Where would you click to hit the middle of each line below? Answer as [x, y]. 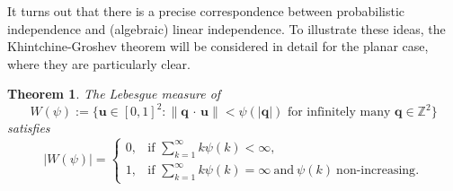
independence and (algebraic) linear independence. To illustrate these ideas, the [226, 28]
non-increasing [376, 171]
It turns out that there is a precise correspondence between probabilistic [206, 11]
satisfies [29, 128]
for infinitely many [339, 113]
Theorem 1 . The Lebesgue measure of [114, 94]
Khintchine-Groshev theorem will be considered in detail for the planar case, [218, 46]
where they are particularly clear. [99, 63]
